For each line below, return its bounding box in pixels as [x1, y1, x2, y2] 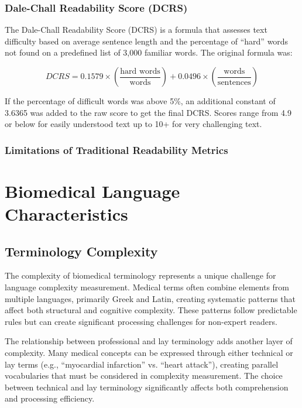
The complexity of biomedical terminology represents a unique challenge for [5, 269, 276, 282]
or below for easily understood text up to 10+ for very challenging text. [5, 118, 262, 130]
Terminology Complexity [5, 242, 158, 260]
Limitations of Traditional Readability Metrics [5, 142, 228, 157]
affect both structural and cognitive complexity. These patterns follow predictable [5, 304, 297, 316]
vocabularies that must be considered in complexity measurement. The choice [5, 369, 283, 382]
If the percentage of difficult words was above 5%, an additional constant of [5, 95, 276, 107]
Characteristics [5, 202, 128, 225]
